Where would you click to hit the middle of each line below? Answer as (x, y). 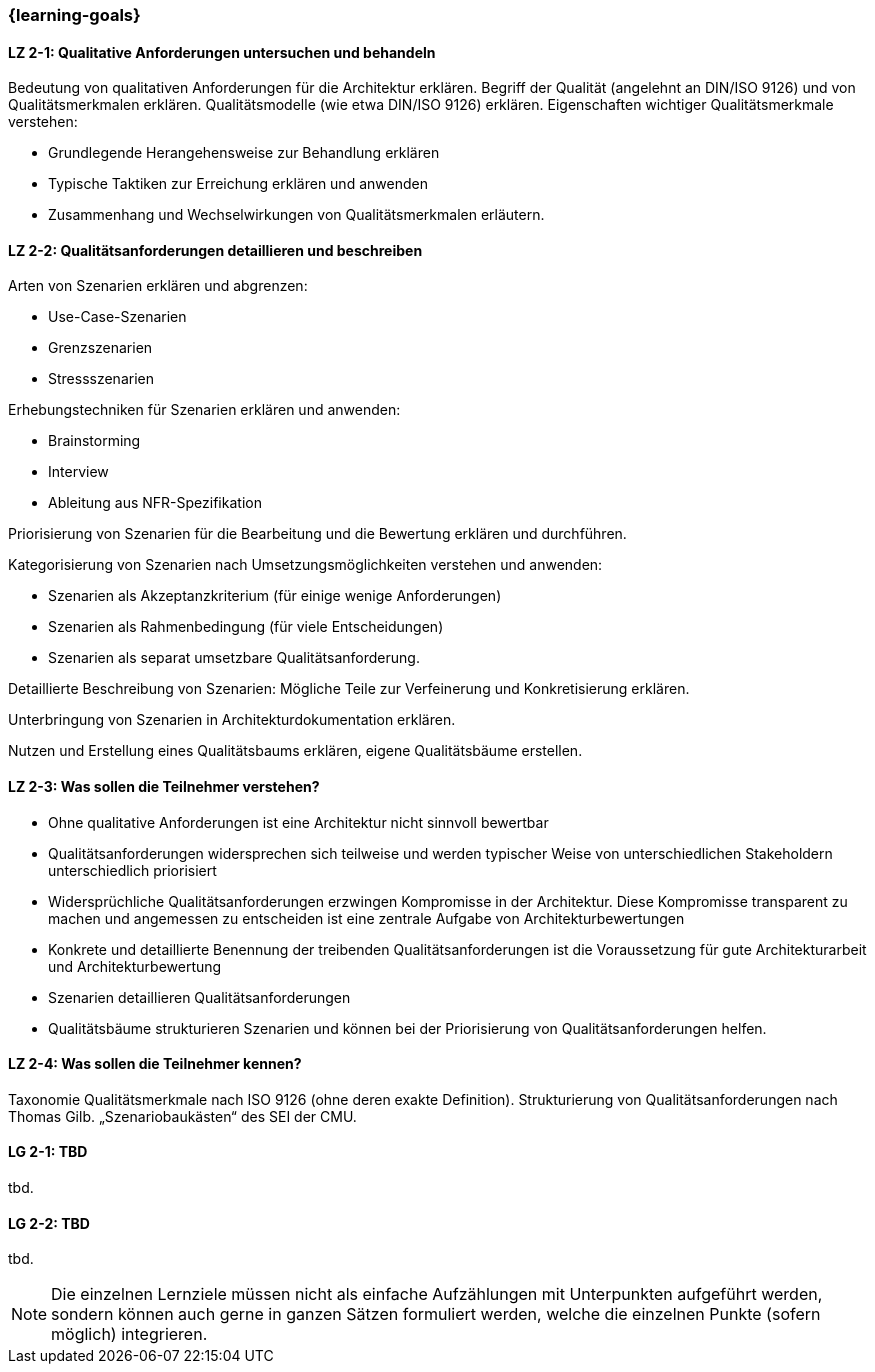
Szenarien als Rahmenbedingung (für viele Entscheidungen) (246, 627)
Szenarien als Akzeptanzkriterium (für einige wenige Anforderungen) (275, 596)
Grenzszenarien (100, 348)
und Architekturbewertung (135, 966)
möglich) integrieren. (129, 1334)
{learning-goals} (74, 15)
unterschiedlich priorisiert (132, 870)
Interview (78, 472)
